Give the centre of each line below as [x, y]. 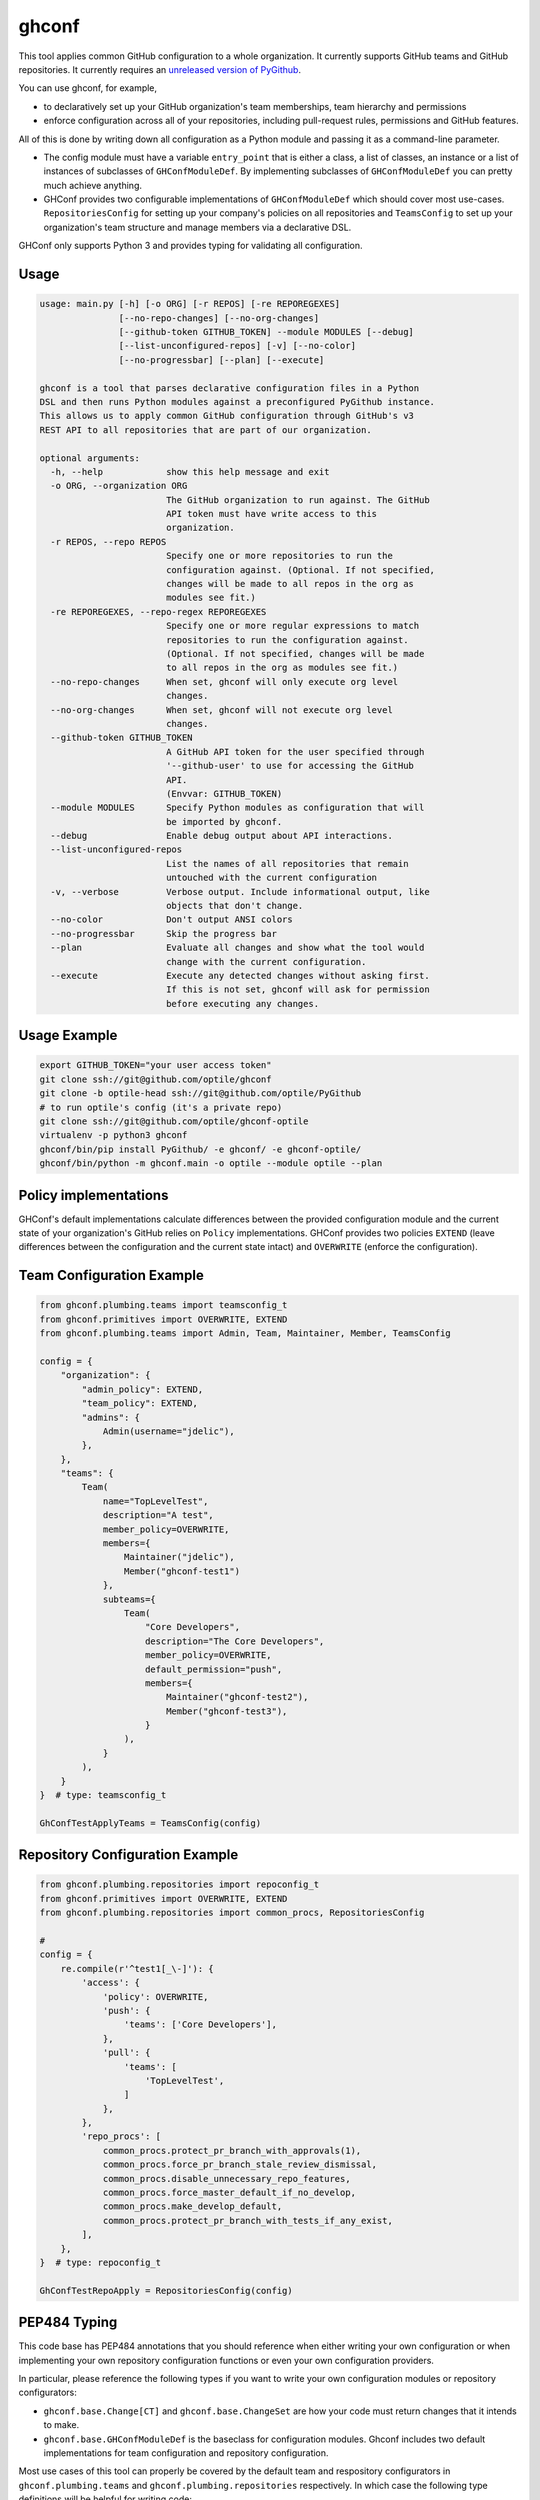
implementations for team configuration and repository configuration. [186, 2452]
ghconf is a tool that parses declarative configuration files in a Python [229, 388]
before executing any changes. [242, 1003]
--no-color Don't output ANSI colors [172, 919]
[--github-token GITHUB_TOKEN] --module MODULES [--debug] [266, 332]
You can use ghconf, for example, [88, 88]
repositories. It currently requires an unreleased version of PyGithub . [160, 69]
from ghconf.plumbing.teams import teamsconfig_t [163, 1305]
